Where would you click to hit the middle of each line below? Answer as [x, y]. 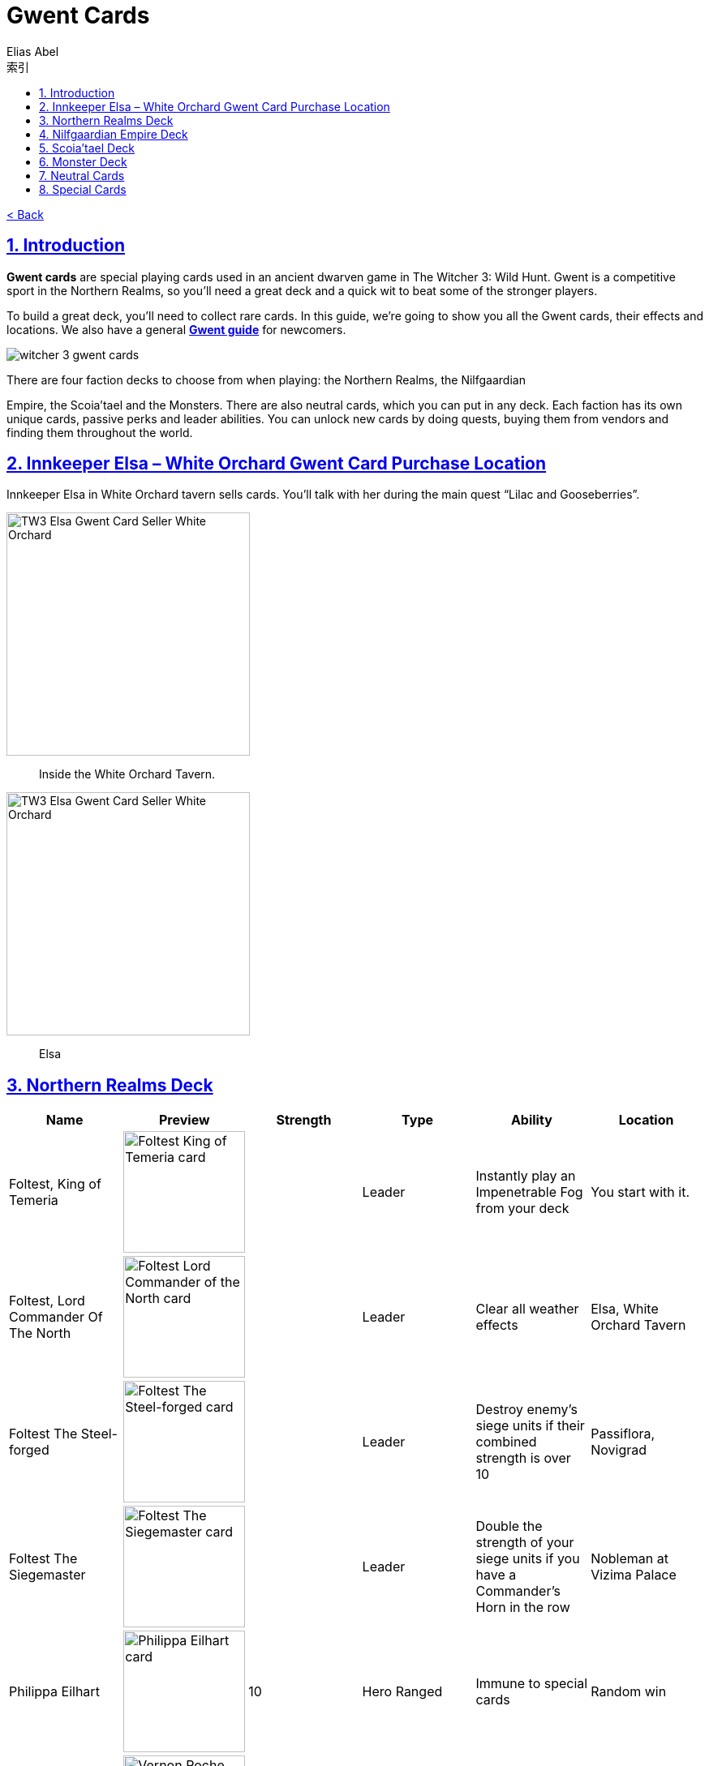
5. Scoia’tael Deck [87, 148]
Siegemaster [47, 1575]
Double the [509, 1526]
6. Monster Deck [83, 161]
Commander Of [56, 1317]
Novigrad [619, 1450]
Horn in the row [523, 1607]
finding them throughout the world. [100, 432]
